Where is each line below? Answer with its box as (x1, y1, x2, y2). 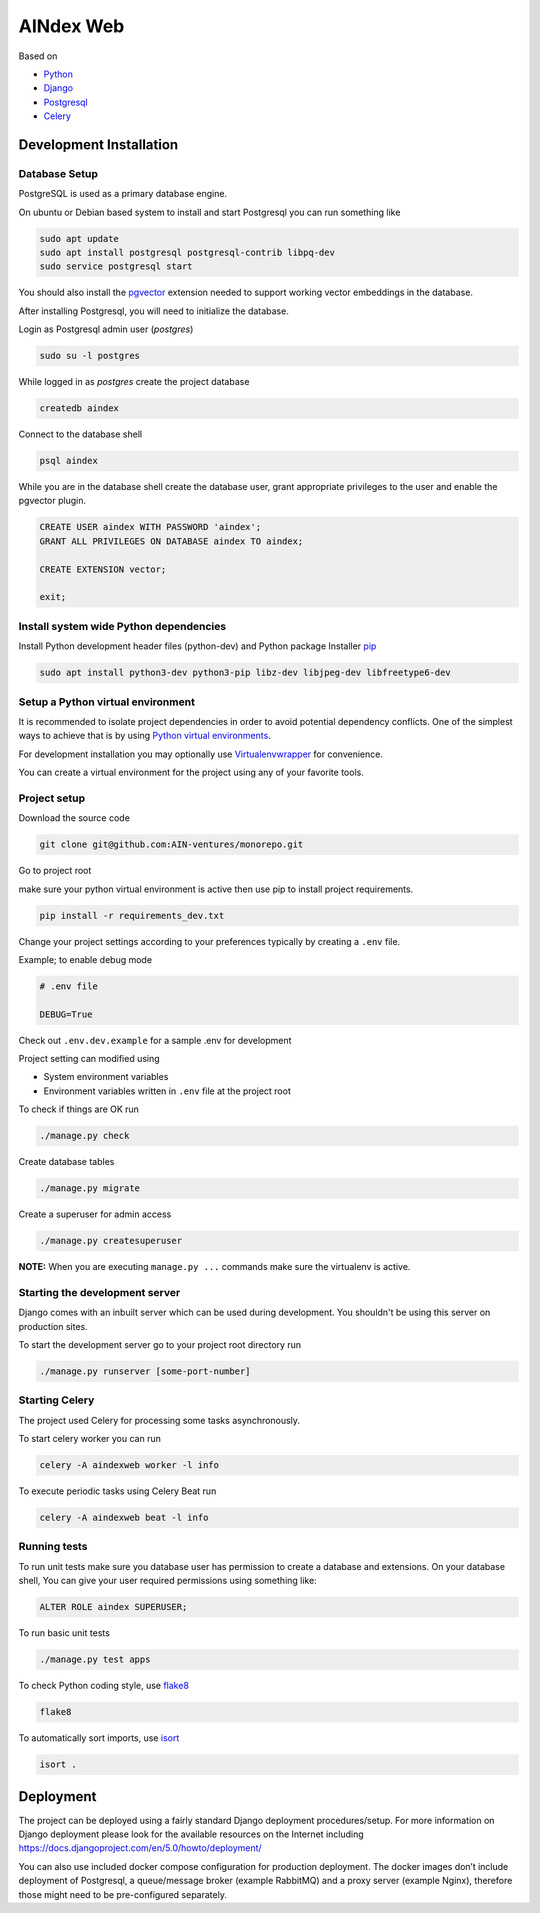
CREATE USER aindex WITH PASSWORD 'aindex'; (39, 521, 262, 533)
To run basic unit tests (18, 1627, 110, 1639)
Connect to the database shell (18, 428, 143, 440)
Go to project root (18, 865, 92, 877)
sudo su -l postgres (39, 350, 140, 362)
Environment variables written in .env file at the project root (43, 1085, 292, 1097)
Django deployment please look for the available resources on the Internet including (18, 1828, 364, 1840)
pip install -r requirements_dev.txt (39, 910, 225, 921)
